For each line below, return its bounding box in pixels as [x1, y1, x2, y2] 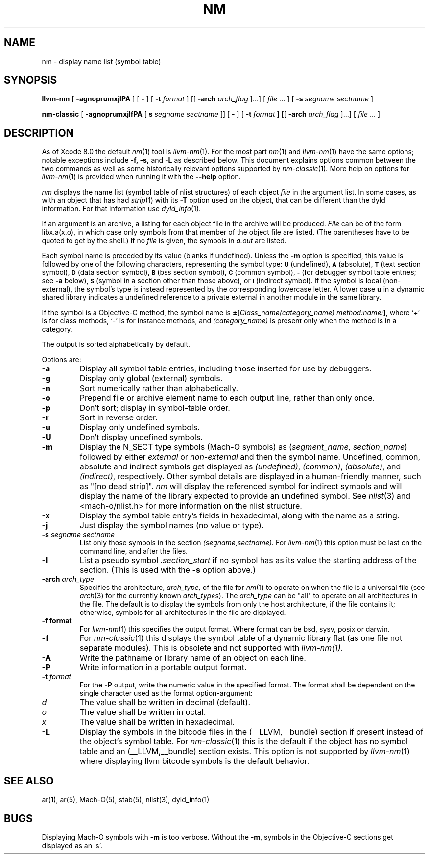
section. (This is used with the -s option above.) [79, 565, 256, 575]
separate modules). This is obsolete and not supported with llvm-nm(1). [79, 643, 343, 653]
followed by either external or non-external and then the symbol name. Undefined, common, [79, 452, 421, 462]
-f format [42, 616, 72, 625]
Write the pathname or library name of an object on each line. [79, 653, 306, 663]
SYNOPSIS [4, 74, 57, 87]
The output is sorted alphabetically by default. [42, 340, 191, 349]
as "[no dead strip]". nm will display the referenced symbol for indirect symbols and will [79, 481, 402, 491]
